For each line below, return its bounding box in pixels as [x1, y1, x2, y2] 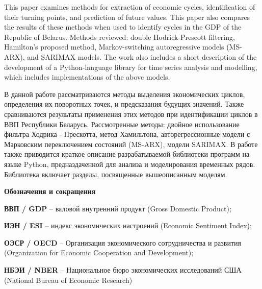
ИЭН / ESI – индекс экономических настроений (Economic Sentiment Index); [4, 220, 252, 231]
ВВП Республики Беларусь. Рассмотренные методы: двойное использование [4, 118, 240, 129]
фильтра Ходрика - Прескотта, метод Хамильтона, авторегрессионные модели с [4, 129, 250, 139]
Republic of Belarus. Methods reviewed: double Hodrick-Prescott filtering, [4, 31, 235, 42]
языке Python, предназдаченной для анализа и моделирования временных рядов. [4, 158, 255, 169]
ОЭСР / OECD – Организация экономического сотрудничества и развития [4, 237, 241, 248]
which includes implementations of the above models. [4, 71, 170, 82]
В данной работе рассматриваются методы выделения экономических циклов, [4, 88, 245, 99]
